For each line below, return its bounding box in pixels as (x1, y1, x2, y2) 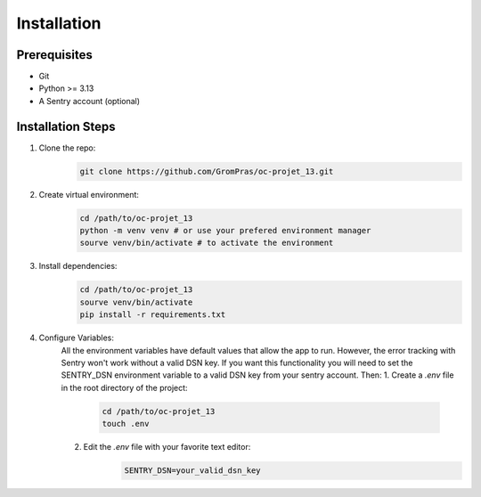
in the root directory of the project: (61, 382, 188, 393)
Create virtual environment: (38, 189, 140, 200)
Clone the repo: (38, 143, 96, 153)
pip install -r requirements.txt (79, 310, 226, 320)
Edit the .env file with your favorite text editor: (83, 442, 251, 452)
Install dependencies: (38, 261, 118, 272)
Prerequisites (16, 47, 93, 62)
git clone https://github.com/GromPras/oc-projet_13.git (79, 166, 334, 176)
